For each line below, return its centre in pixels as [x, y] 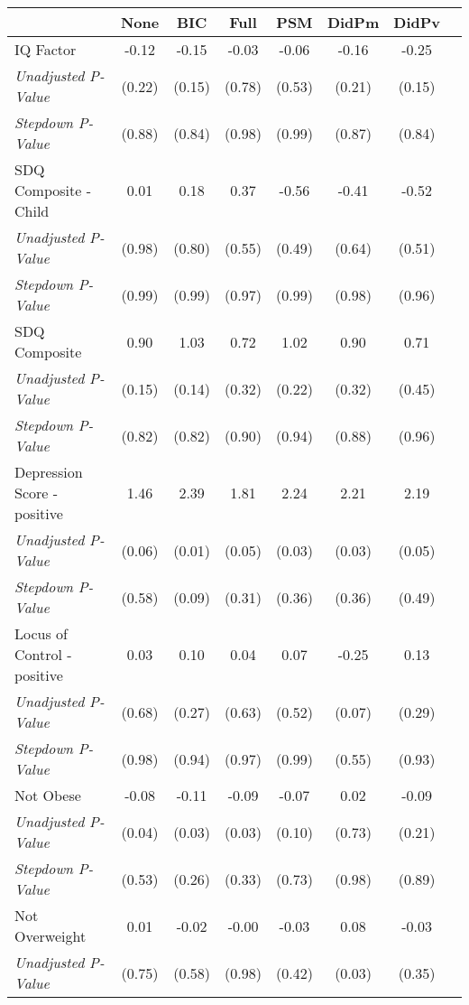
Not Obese [48, 795]
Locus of [41, 633]
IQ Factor [46, 49]
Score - [37, 493]
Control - [43, 654]
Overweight [51, 936]
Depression [49, 472]
